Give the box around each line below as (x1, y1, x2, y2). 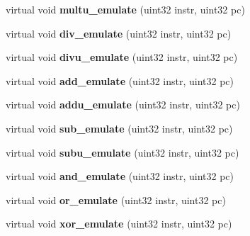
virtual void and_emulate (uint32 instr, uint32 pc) (6, 169, 234, 184)
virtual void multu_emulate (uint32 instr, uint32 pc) (6, 2, 245, 16)
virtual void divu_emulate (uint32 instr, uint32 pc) (6, 50, 238, 64)
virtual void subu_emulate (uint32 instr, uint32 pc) (6, 145, 239, 159)
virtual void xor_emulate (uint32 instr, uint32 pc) (6, 216, 232, 231)
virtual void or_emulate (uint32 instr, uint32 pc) (6, 192, 226, 207)
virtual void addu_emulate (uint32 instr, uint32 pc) (6, 97, 240, 112)
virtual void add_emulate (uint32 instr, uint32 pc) (6, 73, 234, 88)
